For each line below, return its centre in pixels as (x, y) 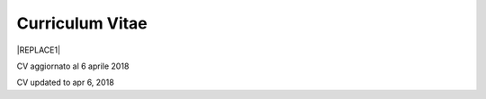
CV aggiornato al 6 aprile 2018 (73, 66)
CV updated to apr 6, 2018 (65, 82)
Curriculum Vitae (82, 23)
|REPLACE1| (39, 50)
